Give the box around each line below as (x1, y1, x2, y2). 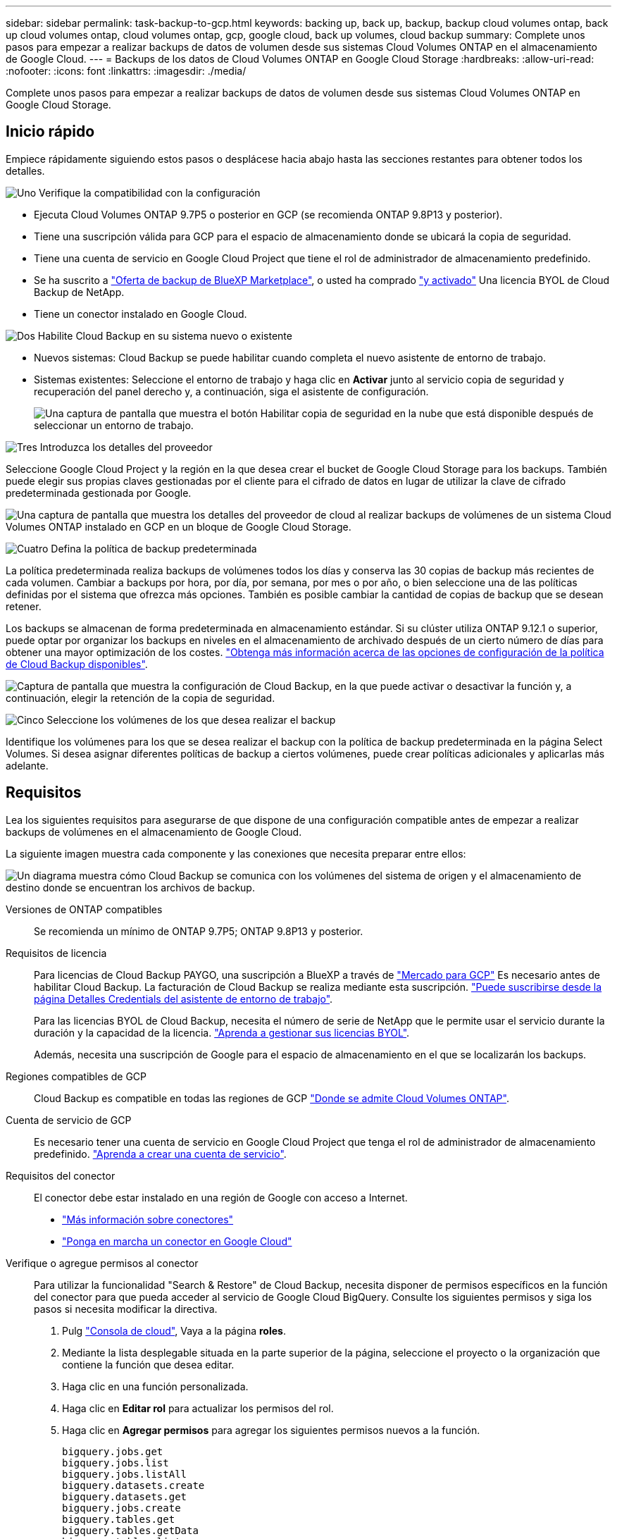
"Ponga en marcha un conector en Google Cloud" (62, 1235, 292, 1247)
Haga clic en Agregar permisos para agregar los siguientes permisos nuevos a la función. (62, 1423, 480, 1436)
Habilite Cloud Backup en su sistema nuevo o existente (37, 329, 292, 342)
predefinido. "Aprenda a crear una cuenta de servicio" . (34, 1147, 287, 1160)
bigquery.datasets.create (62, 1479, 205, 1491)
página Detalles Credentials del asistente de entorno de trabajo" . (34, 992, 333, 1005)
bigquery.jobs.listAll (62, 1468, 187, 1480)
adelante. (6, 759, 49, 772)
